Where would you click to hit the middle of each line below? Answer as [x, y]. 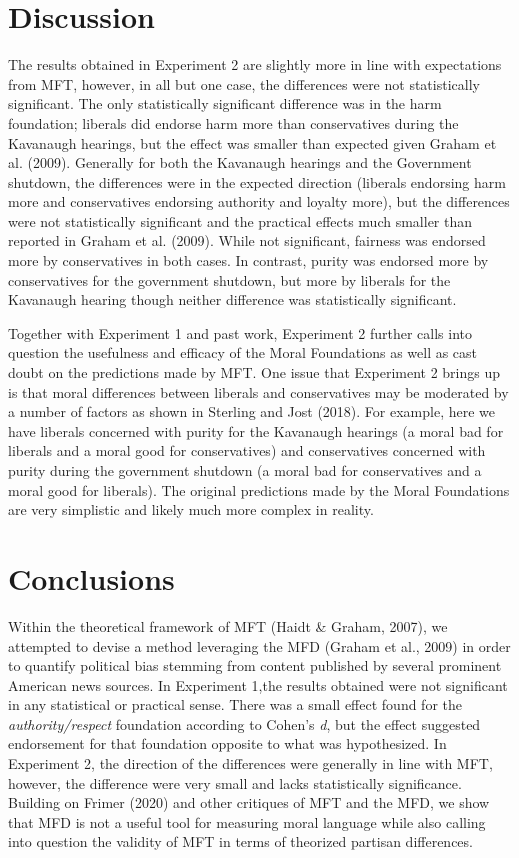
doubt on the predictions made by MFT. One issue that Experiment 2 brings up [254, 372]
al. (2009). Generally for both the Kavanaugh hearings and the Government [240, 162]
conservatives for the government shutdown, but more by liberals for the [229, 279]
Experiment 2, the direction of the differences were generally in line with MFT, [250, 763]
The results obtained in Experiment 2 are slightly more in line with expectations [255, 64]
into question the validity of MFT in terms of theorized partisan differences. [240, 841]
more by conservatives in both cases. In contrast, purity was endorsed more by [248, 260]
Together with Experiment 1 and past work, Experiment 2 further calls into [240, 332]
